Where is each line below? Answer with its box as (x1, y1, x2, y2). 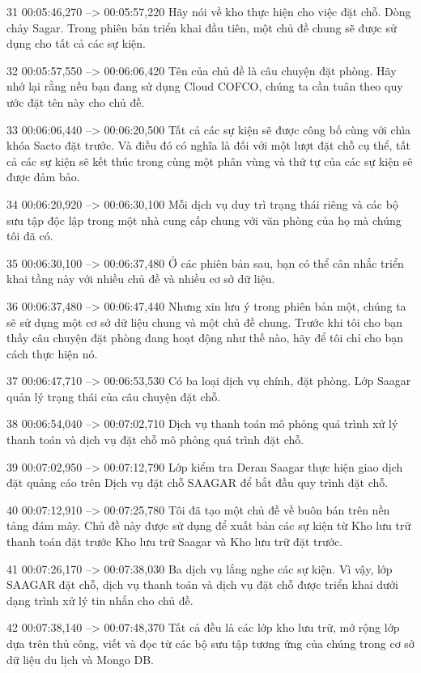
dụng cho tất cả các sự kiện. (6, 35, 146, 52)
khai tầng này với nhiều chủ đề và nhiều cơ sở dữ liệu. (6, 270, 275, 287)
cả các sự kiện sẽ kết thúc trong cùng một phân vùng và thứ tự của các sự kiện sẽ (6, 152, 413, 169)
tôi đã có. (6, 227, 53, 244)
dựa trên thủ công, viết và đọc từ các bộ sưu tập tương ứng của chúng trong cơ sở (6, 635, 415, 651)
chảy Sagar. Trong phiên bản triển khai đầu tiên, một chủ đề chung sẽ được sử (6, 19, 397, 36)
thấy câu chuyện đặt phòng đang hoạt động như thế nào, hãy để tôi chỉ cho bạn (6, 329, 404, 346)
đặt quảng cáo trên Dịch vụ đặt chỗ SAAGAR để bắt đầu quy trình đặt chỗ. (6, 474, 389, 491)
